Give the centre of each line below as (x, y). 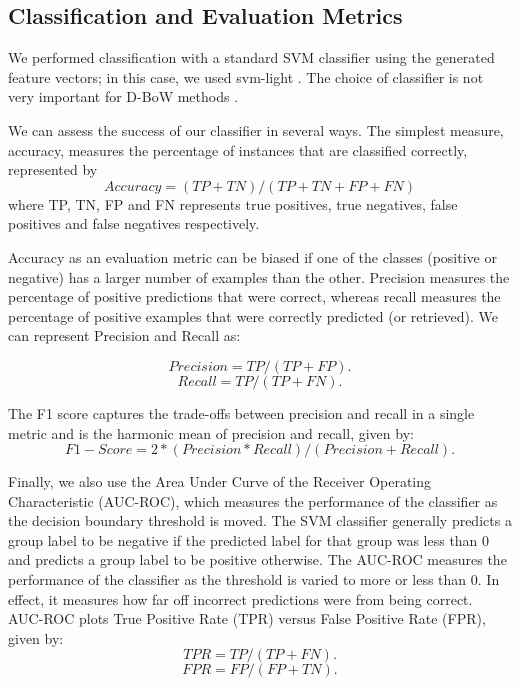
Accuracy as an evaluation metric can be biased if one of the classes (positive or (252, 256)
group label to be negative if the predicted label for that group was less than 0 (249, 539)
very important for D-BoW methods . (123, 96)
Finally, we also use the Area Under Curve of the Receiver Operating (220, 481)
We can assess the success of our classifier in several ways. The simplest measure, (256, 129)
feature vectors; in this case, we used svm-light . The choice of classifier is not (246, 76)
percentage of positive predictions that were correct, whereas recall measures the (254, 296)
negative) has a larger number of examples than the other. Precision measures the (259, 276)
